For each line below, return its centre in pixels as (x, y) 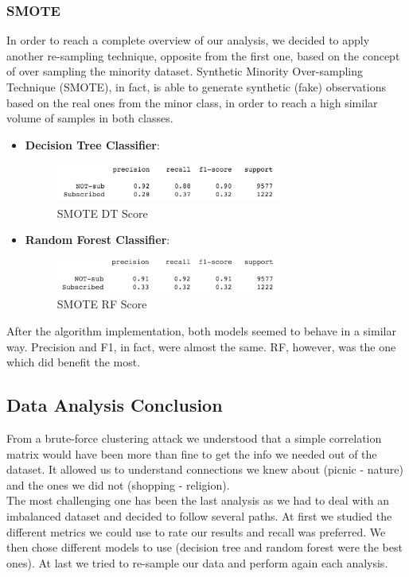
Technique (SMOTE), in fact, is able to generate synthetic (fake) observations (196, 87)
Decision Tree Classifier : (92, 144)
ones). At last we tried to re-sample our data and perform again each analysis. (197, 562)
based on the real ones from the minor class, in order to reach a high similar (192, 102)
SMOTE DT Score (102, 213)
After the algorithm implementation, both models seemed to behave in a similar (201, 331)
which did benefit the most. (74, 362)
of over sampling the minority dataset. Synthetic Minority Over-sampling (185, 71)
